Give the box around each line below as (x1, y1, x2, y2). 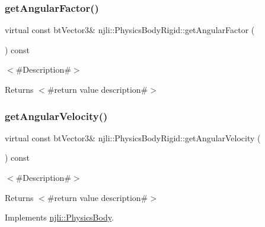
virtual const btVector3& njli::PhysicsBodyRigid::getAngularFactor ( (5, 24, 255, 36)
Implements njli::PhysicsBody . (5, 211, 114, 223)
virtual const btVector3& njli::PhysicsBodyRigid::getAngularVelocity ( (5, 131, 261, 144)
